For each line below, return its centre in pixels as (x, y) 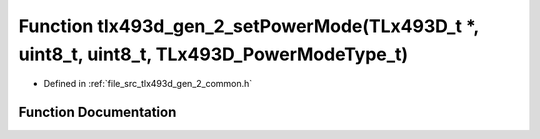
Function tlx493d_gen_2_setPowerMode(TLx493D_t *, (248, 26)
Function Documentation (97, 112)
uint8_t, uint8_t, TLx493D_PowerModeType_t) (213, 54)
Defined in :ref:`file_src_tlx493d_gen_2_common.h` (148, 84)
